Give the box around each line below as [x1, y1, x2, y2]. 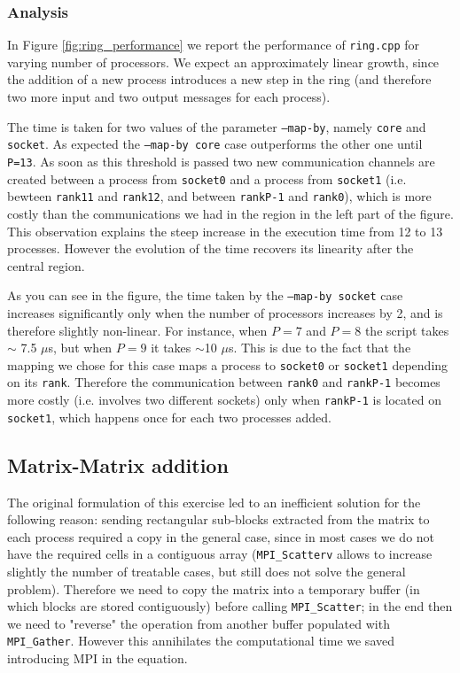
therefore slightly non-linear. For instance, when [7, 321, 268, 339]
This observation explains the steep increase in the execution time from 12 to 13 [7, 221, 443, 240]
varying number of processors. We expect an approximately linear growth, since [7, 52, 440, 71]
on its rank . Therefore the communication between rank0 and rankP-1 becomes [7, 373, 441, 391]
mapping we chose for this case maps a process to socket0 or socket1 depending [7, 355, 448, 374]
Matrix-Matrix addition [7, 451, 229, 478]
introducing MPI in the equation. [7, 649, 188, 668]
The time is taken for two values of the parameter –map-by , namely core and [7, 117, 426, 135]
